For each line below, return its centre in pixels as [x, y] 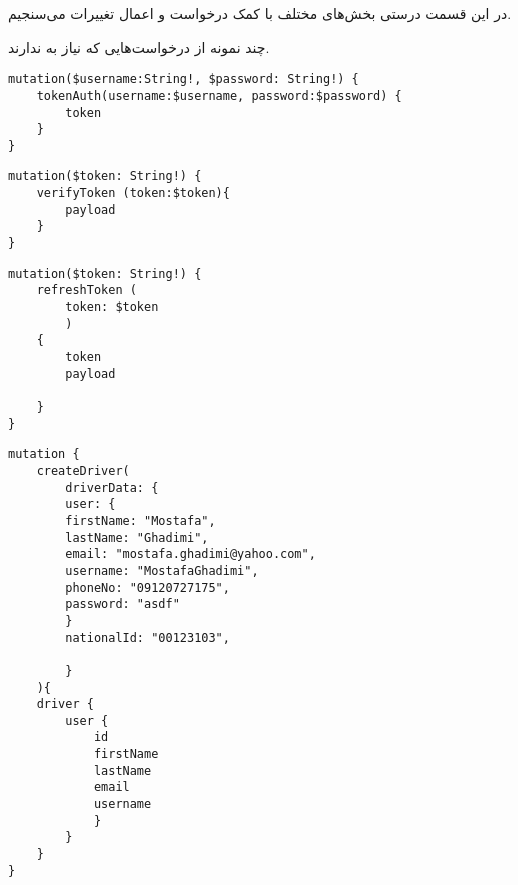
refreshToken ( [86, 290]
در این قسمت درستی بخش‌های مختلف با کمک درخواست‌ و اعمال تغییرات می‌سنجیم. [260, 13]
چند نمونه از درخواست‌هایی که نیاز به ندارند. [139, 46]
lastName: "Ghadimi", [137, 537]
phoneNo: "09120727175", [147, 587]
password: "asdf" [122, 604]
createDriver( [83, 470]
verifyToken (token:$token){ [133, 193]
